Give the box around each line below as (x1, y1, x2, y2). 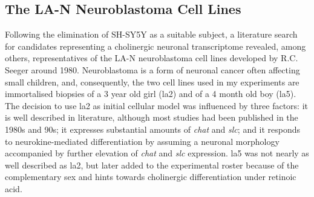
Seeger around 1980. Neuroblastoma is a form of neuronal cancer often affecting (5, 63, 300, 76)
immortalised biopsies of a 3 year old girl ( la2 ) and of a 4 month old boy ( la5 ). (5, 87, 296, 100)
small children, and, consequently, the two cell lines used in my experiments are (5, 75, 299, 88)
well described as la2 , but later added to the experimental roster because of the (5, 158, 299, 171)
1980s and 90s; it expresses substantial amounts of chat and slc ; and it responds (5, 122, 301, 135)
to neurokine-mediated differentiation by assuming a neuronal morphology (5, 135, 280, 147)
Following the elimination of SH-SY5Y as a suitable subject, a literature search (5, 28, 298, 41)
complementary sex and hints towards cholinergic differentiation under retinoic (5, 170, 296, 183)
